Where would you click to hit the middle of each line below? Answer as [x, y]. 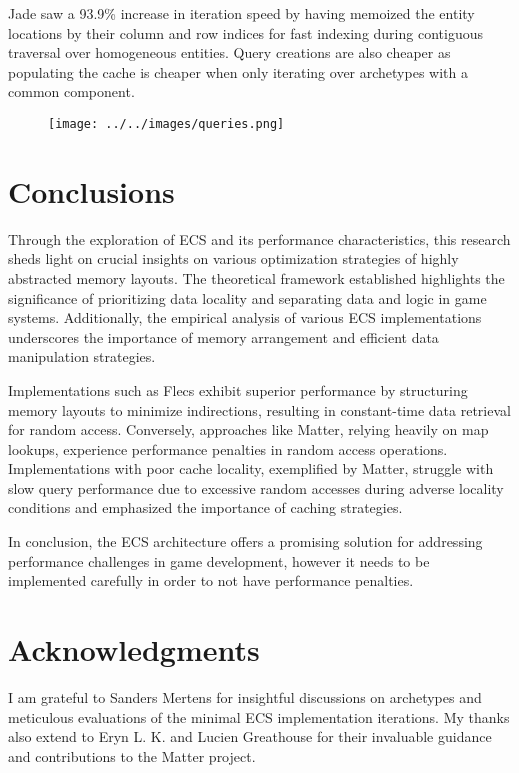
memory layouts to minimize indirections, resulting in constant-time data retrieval [259, 409]
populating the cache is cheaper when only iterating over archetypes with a [238, 71]
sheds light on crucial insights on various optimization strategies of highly [233, 258]
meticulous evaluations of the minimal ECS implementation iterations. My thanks [259, 716]
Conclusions [91, 190]
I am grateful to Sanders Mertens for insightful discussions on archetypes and [245, 696]
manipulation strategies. [82, 356]
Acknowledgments [134, 649]
